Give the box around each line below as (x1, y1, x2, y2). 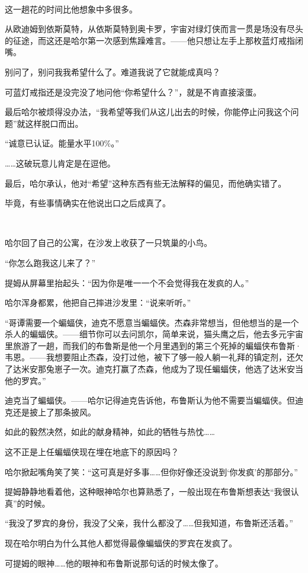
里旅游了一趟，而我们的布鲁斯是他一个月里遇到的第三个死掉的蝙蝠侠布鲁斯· (5, 339, 301, 351)
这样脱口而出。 (25, 117, 84, 129)
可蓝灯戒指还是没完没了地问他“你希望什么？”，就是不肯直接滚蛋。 (5, 85, 262, 98)
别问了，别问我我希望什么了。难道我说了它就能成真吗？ (5, 65, 220, 78)
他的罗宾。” (5, 374, 46, 386)
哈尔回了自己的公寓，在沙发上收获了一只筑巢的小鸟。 (5, 236, 212, 249)
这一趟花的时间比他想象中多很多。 (5, 2, 137, 15)
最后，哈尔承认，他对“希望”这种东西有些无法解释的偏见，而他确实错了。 (5, 177, 287, 189)
